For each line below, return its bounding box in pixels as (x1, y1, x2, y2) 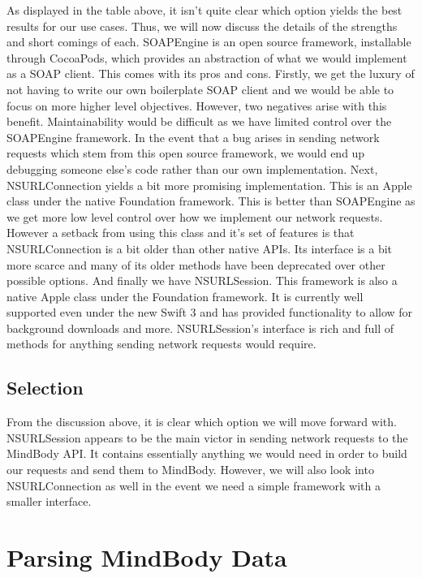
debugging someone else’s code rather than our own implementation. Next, (6, 160, 378, 177)
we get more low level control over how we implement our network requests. (6, 208, 383, 225)
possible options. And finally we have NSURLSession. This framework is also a (6, 272, 398, 289)
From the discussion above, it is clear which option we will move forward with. (6, 413, 397, 430)
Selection (6, 375, 84, 400)
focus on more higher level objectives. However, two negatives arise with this (6, 97, 387, 114)
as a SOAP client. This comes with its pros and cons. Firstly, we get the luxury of (6, 65, 415, 82)
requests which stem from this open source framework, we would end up (6, 144, 365, 162)
